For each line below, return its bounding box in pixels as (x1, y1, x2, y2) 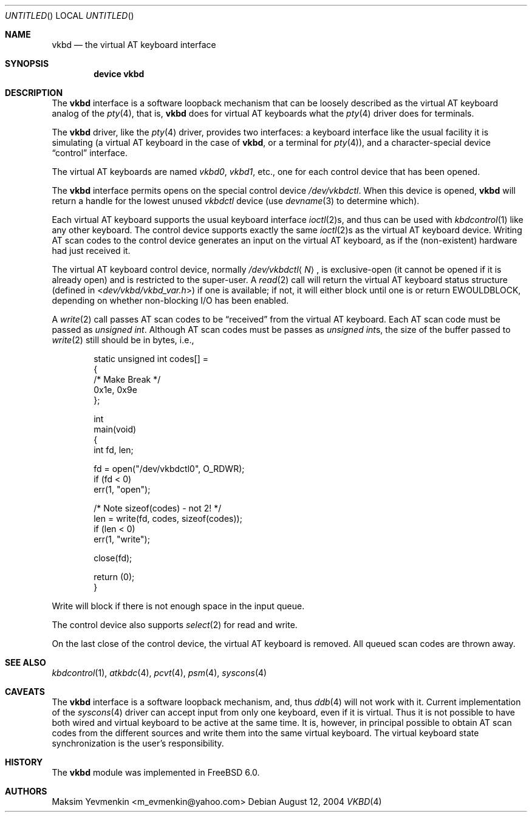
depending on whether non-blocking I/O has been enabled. (52, 295, 289, 306)
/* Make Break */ (94, 374, 161, 385)
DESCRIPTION (5, 87, 63, 98)
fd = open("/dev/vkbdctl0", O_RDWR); (94, 463, 245, 474)
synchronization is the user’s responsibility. (52, 738, 224, 748)
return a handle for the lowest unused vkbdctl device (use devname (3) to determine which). (52, 196, 420, 206)
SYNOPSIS (5, 58, 49, 69)
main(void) (94, 424, 137, 434)
